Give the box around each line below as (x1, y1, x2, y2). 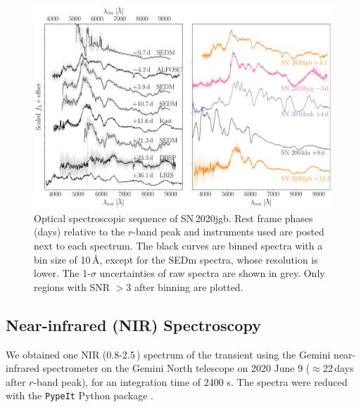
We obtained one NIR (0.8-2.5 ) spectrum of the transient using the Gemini (6, 347, 331, 361)
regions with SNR (34, 279, 110, 294)
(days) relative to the (34, 224, 125, 239)
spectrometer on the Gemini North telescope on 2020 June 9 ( (42, 361, 310, 375)
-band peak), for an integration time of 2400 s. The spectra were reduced (33, 374, 348, 389)
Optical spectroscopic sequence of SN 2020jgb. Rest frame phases (34, 210, 313, 225)
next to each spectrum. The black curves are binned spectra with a (34, 238, 323, 252)
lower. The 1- (34, 266, 91, 280)
